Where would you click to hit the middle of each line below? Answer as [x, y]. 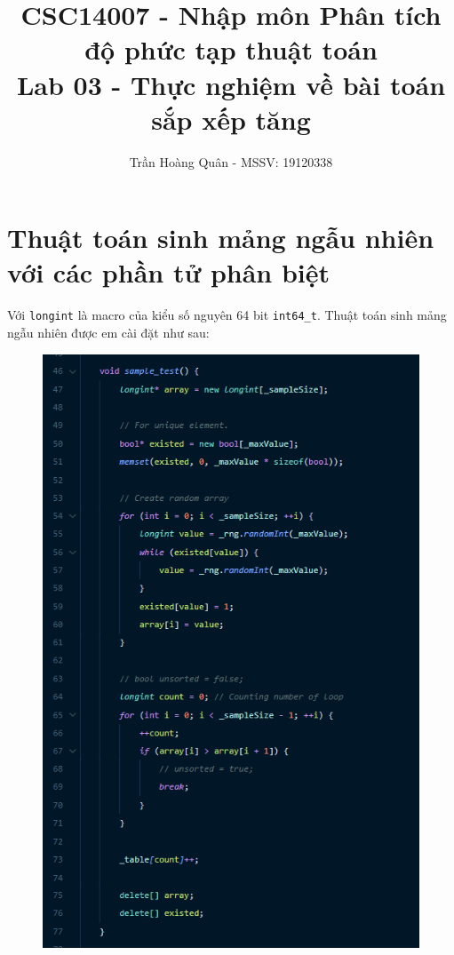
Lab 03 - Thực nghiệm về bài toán [231, 84]
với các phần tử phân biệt [169, 272]
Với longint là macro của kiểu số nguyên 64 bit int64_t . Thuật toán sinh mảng [227, 315]
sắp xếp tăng [231, 119]
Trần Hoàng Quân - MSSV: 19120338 [231, 161]
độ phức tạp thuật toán [231, 49]
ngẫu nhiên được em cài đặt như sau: [108, 333]
